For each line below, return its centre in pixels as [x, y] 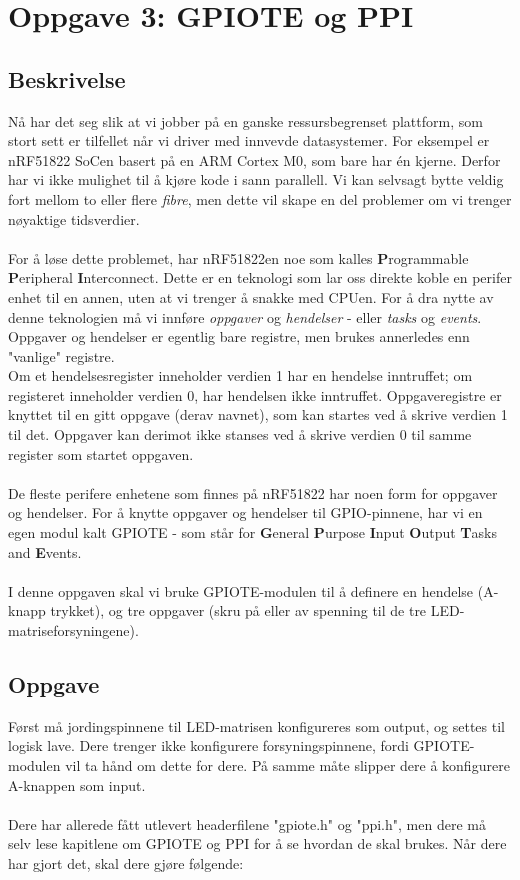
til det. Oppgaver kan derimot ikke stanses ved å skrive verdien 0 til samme [240, 434]
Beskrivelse [67, 78]
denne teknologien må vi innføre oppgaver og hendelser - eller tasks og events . [245, 316]
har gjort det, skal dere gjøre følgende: [126, 862]
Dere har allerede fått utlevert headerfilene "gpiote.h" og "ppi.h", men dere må [247, 823]
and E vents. [45, 551]
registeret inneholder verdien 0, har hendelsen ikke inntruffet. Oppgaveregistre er [255, 394]
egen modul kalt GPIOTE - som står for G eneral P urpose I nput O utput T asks [252, 532]
